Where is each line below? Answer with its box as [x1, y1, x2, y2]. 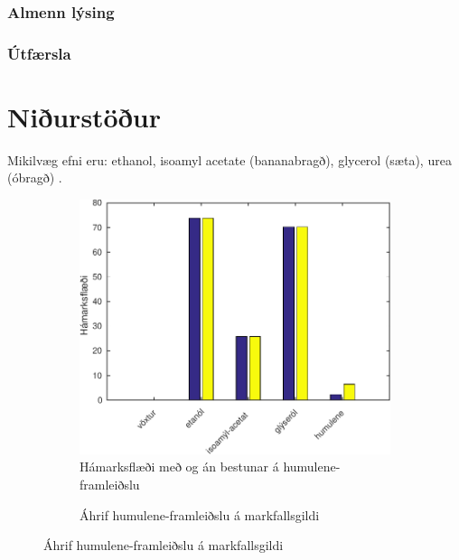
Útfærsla [7, 42, 71, 64]
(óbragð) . [7, 168, 62, 187]
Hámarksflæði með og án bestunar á [80, 457, 279, 476]
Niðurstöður [7, 98, 161, 135]
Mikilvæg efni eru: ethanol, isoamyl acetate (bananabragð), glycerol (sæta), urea [7, 150, 452, 169]
